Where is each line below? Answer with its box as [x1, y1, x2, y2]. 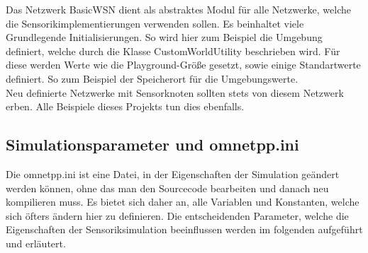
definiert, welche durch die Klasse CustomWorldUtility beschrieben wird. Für [6, 43, 340, 58]
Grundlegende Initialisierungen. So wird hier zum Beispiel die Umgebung [6, 30, 323, 45]
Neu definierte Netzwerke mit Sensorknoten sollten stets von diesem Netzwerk [6, 85, 344, 100]
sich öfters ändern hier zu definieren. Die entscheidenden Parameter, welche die [6, 208, 349, 223]
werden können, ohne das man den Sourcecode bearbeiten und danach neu [6, 180, 329, 195]
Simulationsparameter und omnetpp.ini [6, 134, 299, 155]
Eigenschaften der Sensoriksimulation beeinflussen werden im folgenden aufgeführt [6, 222, 363, 237]
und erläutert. [6, 235, 66, 250]
